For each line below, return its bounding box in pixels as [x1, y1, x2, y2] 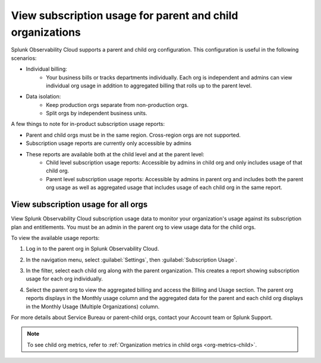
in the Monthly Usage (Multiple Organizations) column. [26, 303, 160, 310]
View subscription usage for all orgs [11, 200, 148, 210]
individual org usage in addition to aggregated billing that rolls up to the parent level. [46, 82, 252, 89]
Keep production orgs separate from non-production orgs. [46, 101, 189, 108]
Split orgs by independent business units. [46, 110, 147, 117]
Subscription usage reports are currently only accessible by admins [26, 140, 191, 147]
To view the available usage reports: [11, 234, 100, 241]
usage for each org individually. [26, 275, 103, 282]
